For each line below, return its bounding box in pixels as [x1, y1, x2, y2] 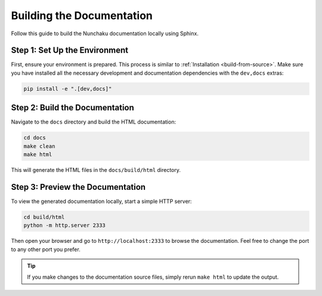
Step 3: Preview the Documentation [11, 182, 146, 192]
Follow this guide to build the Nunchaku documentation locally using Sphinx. [11, 30, 199, 37]
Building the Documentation [11, 9, 153, 22]
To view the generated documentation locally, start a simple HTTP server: [11, 198, 192, 205]
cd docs [23, 134, 46, 141]
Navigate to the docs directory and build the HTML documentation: [11, 118, 176, 125]
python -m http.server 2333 [23, 222, 106, 229]
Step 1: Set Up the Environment [11, 45, 128, 55]
